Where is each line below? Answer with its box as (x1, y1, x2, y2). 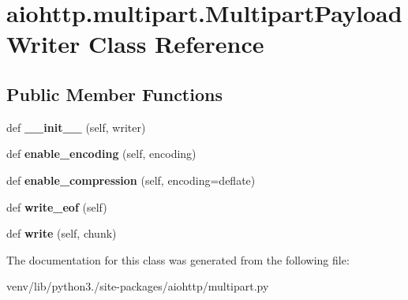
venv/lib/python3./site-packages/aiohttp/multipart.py (6, 278, 269, 294)
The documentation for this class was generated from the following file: (6, 251, 350, 268)
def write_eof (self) (6, 198, 107, 215)
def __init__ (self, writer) (6, 118, 146, 135)
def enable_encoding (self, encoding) (6, 145, 197, 162)
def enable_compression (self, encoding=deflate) (6, 171, 256, 188)
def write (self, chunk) (6, 225, 117, 242)
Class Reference (88, 28, 264, 60)
